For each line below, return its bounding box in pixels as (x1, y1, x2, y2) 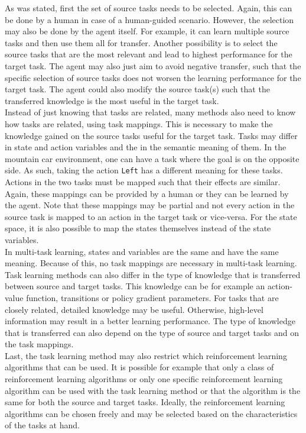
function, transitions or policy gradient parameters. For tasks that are (26, 291, 279, 303)
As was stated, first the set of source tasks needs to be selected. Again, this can (5, 2, 292, 14)
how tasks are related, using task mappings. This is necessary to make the (5, 117, 273, 130)
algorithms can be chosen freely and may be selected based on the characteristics (5, 407, 298, 419)
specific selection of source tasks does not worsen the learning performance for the (5, 71, 301, 83)
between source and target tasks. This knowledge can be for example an (5, 280, 265, 292)
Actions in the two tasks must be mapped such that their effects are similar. (5, 175, 281, 188)
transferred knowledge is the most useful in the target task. (5, 94, 219, 106)
